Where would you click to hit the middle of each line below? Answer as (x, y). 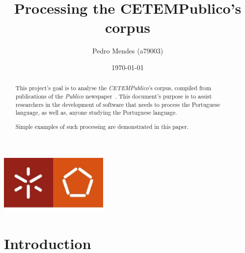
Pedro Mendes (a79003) (128, 51)
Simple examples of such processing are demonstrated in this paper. (102, 126)
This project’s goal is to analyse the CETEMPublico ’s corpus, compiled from (113, 88)
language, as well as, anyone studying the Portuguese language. (96, 113)
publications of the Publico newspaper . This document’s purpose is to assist (114, 96)
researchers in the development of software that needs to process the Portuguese (118, 104)
